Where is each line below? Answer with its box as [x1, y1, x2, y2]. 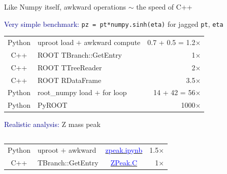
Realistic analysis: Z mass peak [4, 119, 101, 129]
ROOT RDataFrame [37, 74, 102, 85]
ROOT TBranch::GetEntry [37, 49, 122, 60]
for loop [102, 87, 127, 98]
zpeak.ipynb [105, 144, 143, 155]
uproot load [37, 37, 74, 47]
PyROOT [37, 100, 68, 110]
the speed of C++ [136, 2, 192, 12]
